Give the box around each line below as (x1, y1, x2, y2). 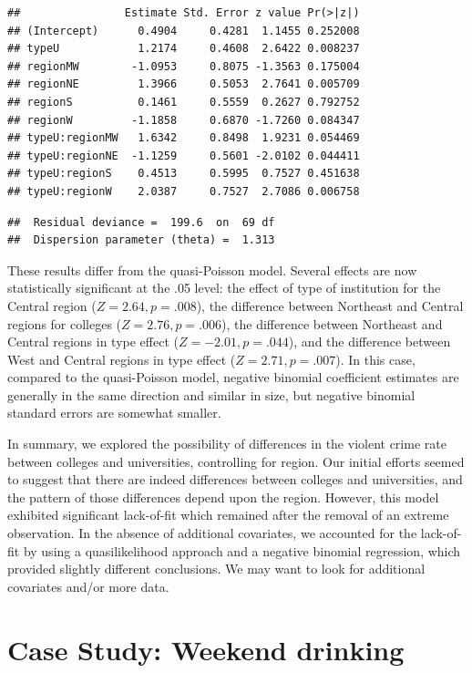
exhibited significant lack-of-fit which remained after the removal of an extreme (7, 505, 449, 524)
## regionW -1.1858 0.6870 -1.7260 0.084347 (7, 113, 360, 127)
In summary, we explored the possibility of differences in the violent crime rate (7, 434, 446, 453)
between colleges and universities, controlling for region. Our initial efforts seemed (7, 451, 465, 471)
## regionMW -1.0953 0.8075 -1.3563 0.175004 (7, 59, 360, 73)
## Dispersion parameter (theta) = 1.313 (7, 233, 275, 247)
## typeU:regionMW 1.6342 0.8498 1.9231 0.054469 (7, 131, 360, 145)
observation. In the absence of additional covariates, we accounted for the (7, 523, 417, 543)
